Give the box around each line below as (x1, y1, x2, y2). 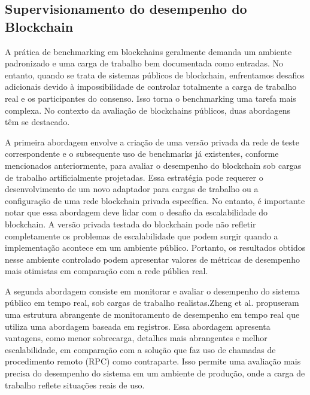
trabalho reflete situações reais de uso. (5, 378, 145, 391)
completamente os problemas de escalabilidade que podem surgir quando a (5, 229, 278, 242)
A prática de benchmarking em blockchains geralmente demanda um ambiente (5, 45, 292, 57)
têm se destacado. (5, 116, 70, 128)
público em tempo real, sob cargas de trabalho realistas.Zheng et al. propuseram (5, 296, 299, 309)
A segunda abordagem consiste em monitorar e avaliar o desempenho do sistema (5, 284, 300, 297)
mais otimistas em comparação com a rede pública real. (5, 265, 208, 277)
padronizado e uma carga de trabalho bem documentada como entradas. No (5, 57, 283, 69)
